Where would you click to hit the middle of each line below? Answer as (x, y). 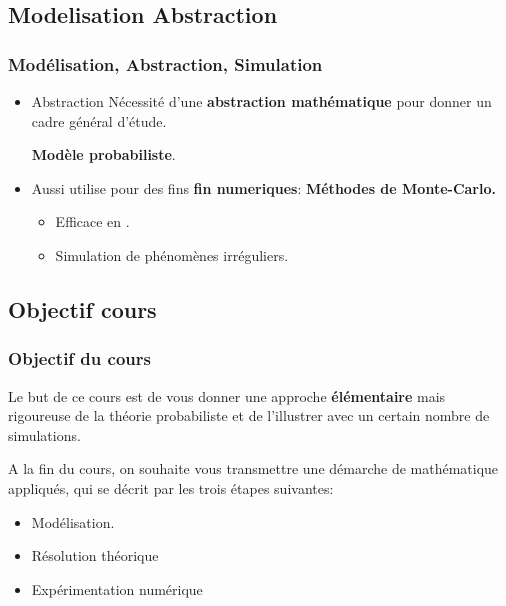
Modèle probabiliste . (103, 154)
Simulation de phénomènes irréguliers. (172, 254)
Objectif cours (82, 308)
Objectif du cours (79, 358)
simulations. (44, 434)
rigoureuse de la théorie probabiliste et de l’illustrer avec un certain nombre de (249, 415)
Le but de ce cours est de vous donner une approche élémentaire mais (227, 395)
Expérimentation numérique (117, 588)
